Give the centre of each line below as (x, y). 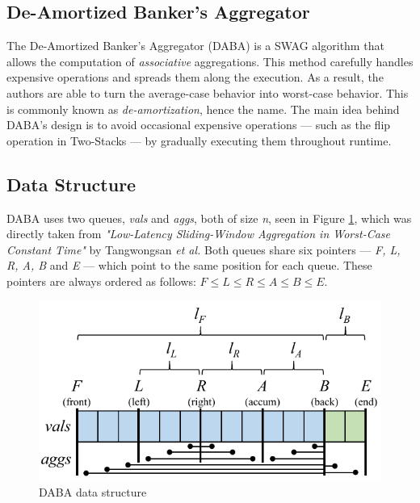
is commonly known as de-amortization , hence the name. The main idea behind (203, 109)
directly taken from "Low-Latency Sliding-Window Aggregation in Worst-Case (199, 234)
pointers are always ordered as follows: (101, 281)
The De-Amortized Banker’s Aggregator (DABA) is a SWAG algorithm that (195, 46)
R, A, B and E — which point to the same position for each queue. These (189, 265)
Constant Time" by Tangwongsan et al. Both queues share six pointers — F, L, (204, 249)
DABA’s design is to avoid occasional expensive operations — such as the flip (199, 125)
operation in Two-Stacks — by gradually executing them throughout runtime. (199, 140)
